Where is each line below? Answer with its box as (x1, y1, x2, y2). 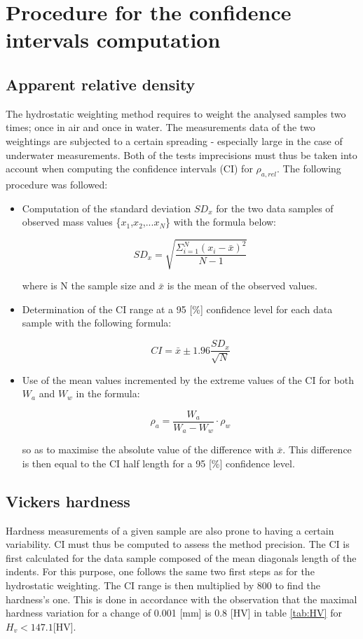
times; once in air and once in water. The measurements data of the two (6, 120, 315, 135)
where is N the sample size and (22, 278, 156, 293)
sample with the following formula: (22, 315, 172, 330)
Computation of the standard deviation (22, 200, 191, 215)
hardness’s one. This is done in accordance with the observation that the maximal (6, 591, 357, 606)
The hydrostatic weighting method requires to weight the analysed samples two (6, 106, 346, 121)
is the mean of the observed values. (167, 278, 317, 293)
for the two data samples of (216, 200, 334, 215)
